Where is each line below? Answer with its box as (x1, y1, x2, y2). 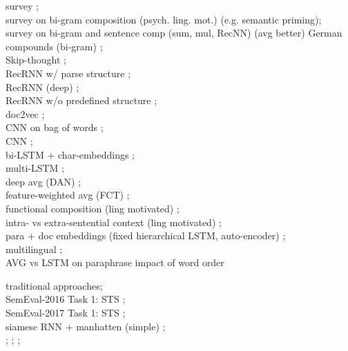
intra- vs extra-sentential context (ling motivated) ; (6, 214, 222, 229)
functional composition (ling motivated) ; (6, 201, 180, 215)
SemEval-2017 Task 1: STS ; (6, 305, 126, 320)
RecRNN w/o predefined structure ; (6, 93, 157, 108)
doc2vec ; (6, 106, 45, 121)
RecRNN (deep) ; (6, 79, 79, 94)
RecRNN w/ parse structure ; (6, 66, 131, 80)
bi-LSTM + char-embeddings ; (6, 147, 135, 161)
